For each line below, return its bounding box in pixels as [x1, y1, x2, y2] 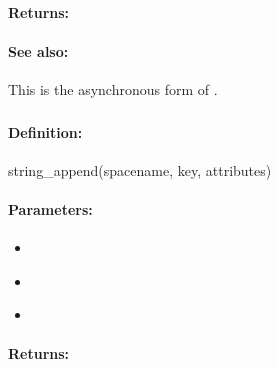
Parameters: [8, 198, 93, 219]
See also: [8, 40, 69, 61]
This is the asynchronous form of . [8, 78, 218, 99]
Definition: [8, 121, 83, 142]
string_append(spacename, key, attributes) [8, 159, 272, 180]
